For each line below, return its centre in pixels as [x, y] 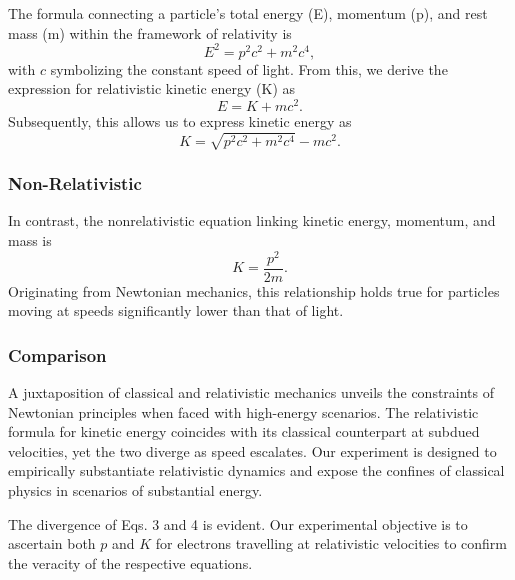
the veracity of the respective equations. [130, 562]
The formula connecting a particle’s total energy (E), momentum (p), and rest [248, 13]
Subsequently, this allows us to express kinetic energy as [180, 120]
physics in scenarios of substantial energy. [135, 490]
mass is [30, 239]
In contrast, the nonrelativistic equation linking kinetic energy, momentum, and [252, 220]
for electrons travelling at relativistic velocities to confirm [331, 543]
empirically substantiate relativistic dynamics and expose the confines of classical [256, 470]
